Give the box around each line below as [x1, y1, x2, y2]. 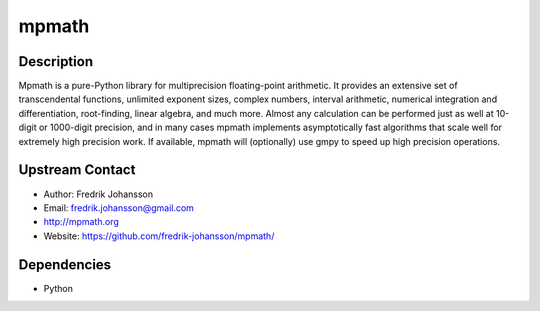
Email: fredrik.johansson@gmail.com [43, 201, 195, 214]
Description [18, 53, 94, 70]
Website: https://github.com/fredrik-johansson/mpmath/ [43, 230, 275, 242]
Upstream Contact [18, 161, 136, 179]
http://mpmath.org [43, 216, 120, 228]
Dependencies [18, 256, 112, 273]
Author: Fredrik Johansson [43, 188, 154, 200]
